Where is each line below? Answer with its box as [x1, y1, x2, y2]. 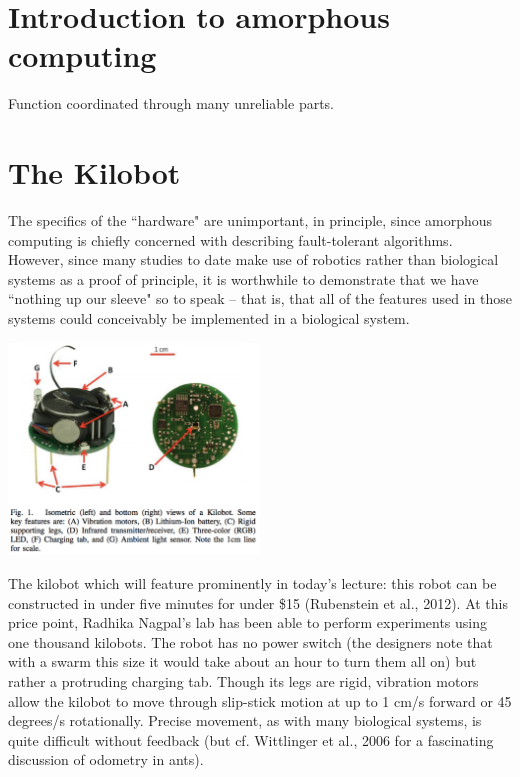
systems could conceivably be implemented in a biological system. [8, 308, 410, 328]
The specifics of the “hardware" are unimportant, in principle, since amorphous [8, 210, 493, 231]
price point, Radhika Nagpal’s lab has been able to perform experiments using [8, 612, 488, 633]
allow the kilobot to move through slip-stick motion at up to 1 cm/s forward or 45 [8, 690, 512, 711]
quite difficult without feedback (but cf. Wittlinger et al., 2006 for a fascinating [8, 729, 494, 750]
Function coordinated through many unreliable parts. [8, 93, 335, 114]
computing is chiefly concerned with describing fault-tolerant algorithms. [8, 229, 453, 250]
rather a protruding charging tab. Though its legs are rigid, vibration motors [8, 671, 479, 692]
